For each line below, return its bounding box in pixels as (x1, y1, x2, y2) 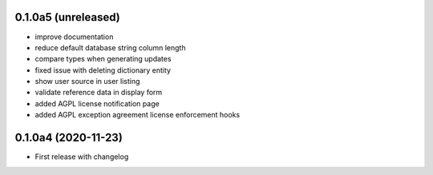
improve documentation (34, 32, 114, 42)
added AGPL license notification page (34, 98, 160, 108)
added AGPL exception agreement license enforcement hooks (34, 110, 241, 120)
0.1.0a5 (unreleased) (14, 10, 120, 24)
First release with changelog (34, 152, 129, 161)
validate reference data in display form (34, 88, 163, 97)
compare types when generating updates (34, 54, 172, 64)
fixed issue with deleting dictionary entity (34, 65, 172, 75)
